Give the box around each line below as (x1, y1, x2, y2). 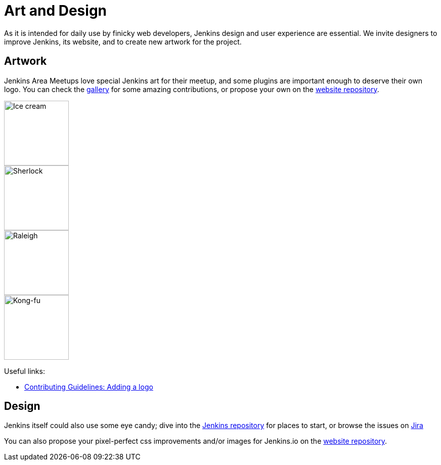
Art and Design (4, 2, 107, 19)
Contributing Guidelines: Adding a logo (24, 382, 153, 391)
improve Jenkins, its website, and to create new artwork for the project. (4, 37, 242, 46)
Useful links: (4, 366, 45, 375)
